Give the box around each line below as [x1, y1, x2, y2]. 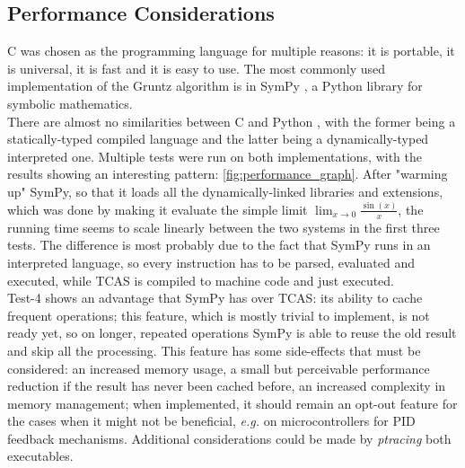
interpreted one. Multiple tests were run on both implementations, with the [7, 146, 423, 165]
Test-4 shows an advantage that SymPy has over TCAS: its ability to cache [7, 288, 423, 307]
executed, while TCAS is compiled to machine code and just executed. [7, 270, 395, 289]
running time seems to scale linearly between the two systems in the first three [7, 217, 440, 236]
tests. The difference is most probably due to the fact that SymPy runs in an [7, 235, 431, 254]
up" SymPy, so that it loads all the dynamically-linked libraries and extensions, [7, 181, 443, 200]
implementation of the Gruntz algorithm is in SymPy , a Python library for [7, 76, 423, 95]
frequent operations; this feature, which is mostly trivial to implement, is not [7, 305, 430, 324]
